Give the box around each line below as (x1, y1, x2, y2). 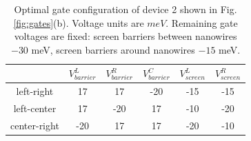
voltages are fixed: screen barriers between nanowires (14, 29, 237, 43)
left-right (16, 84, 54, 98)
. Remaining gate (165, 15, 238, 30)
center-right (10, 118, 59, 132)
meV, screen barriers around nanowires (31, 42, 195, 56)
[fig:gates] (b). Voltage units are (13, 15, 144, 30)
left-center (13, 101, 57, 116)
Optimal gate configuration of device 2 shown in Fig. (14, 2, 237, 16)
